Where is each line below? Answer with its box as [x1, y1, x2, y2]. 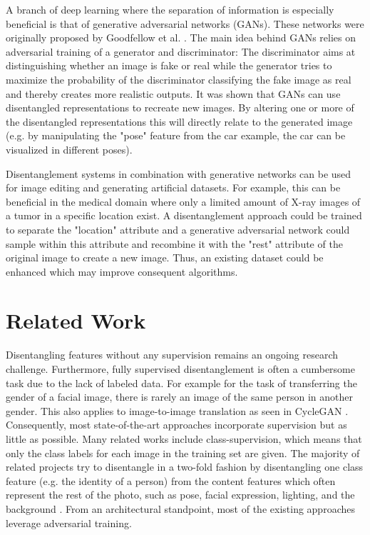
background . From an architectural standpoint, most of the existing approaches [6, 501, 355, 516]
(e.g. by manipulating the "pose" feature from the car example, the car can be [6, 128, 346, 143]
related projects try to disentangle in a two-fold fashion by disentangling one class [6, 459, 364, 474]
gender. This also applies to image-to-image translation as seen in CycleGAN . [6, 403, 349, 418]
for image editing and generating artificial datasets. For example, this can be [6, 180, 341, 195]
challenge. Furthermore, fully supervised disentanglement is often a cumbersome [6, 361, 355, 376]
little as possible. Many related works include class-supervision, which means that [6, 431, 362, 446]
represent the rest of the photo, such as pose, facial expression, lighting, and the [6, 487, 355, 502]
